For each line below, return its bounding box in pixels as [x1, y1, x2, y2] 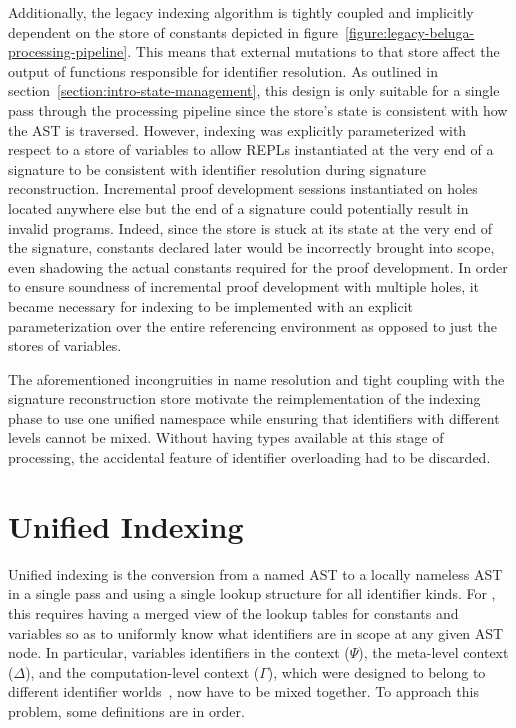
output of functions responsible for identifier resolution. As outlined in [8, 60, 438, 81]
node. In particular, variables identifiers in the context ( [8, 642, 350, 663]
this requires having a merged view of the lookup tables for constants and [8, 602, 459, 623]
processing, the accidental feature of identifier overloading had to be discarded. [8, 447, 491, 468]
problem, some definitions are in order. [8, 700, 245, 721]
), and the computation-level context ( [25, 661, 260, 682]
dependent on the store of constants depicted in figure [8, 21, 339, 42]
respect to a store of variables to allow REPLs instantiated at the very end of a [8, 139, 494, 160]
